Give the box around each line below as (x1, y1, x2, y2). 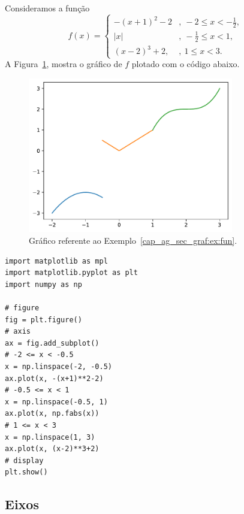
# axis (5, 327, 31, 336)
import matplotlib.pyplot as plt (5, 268, 138, 277)
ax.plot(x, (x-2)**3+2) (5, 445, 100, 453)
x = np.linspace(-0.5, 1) (5, 397, 108, 406)
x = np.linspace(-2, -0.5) (5, 362, 112, 371)
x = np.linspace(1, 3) (5, 433, 95, 442)
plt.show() (5, 468, 48, 477)
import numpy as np (5, 280, 82, 289)
